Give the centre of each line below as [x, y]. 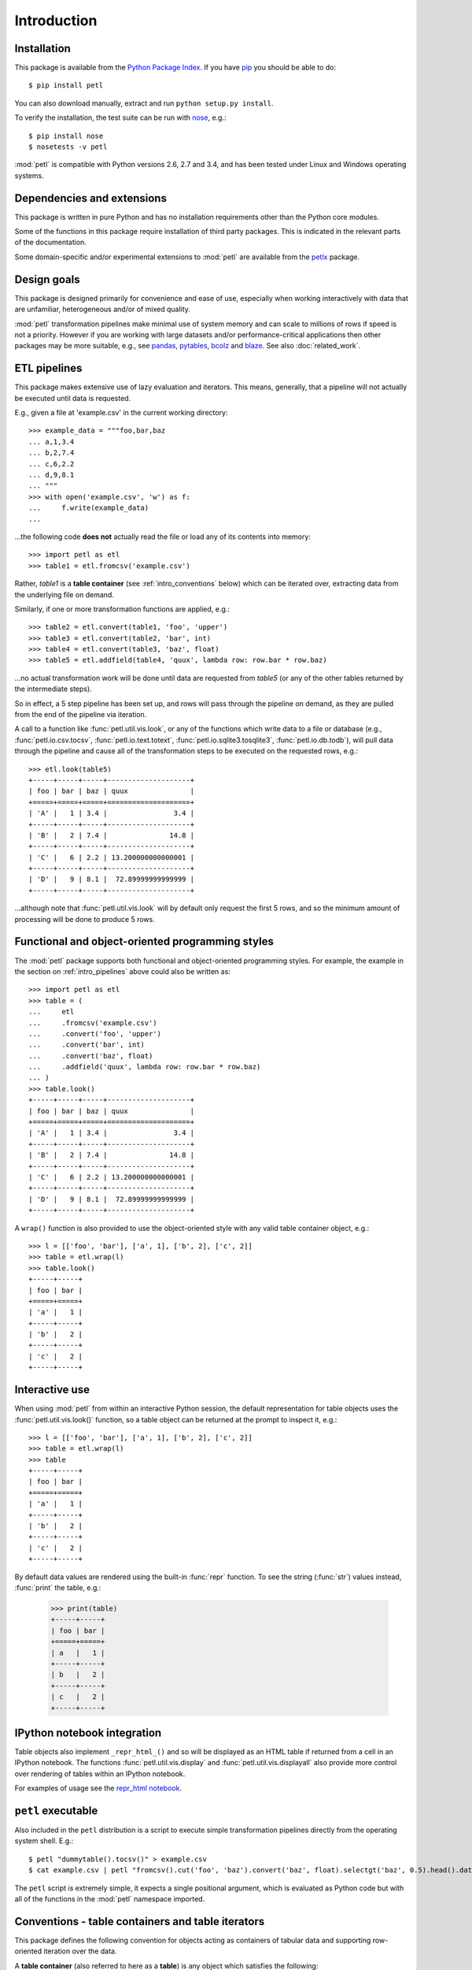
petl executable [56, 1810]
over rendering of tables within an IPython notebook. [100, 1774]
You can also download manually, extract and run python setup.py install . [144, 103]
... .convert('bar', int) [87, 1045]
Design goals [47, 279]
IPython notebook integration [88, 1732]
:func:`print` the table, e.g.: [58, 1587]
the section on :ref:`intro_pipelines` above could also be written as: [123, 971]
